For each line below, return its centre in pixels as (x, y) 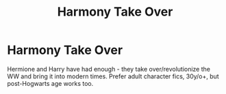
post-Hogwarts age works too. (50, 83)
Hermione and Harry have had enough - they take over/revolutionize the (109, 69)
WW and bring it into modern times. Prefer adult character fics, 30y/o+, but (113, 76)
